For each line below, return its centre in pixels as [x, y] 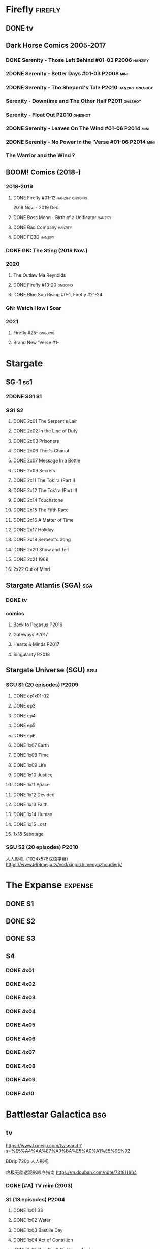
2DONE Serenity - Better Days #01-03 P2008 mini [67, 73]
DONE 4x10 [20, 1093]
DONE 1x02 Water [32, 1220]
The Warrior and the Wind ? [40, 155]
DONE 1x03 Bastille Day [38, 1230]
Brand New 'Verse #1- [36, 343]
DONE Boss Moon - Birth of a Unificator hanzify [62, 218]
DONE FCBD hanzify [34, 237]
